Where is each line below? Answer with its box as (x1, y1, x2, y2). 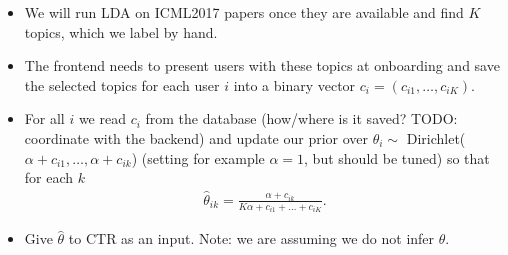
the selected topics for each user (24, 74, 220, 95)
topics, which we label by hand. (24, 21, 218, 42)
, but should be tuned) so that (304, 147, 490, 168)
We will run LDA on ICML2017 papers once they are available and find (24, 2, 464, 22)
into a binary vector (233, 74, 356, 95)
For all (24, 108, 65, 129)
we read (78, 108, 126, 129)
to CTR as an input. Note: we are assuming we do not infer (68, 228, 435, 249)
